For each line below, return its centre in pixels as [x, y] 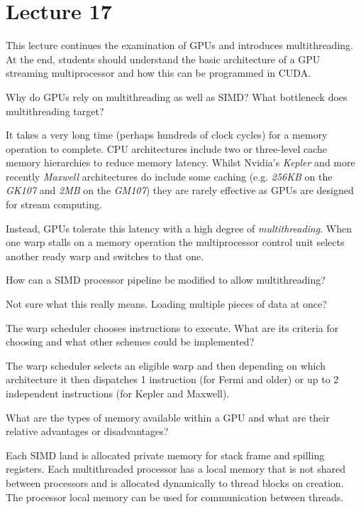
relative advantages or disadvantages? [87, 431]
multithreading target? [55, 111]
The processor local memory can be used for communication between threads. [175, 497]
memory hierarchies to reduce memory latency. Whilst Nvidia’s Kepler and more [180, 162]
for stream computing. [54, 204]
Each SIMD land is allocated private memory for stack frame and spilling [165, 455]
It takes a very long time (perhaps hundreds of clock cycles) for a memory [167, 135]
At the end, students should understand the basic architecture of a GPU [163, 59]
